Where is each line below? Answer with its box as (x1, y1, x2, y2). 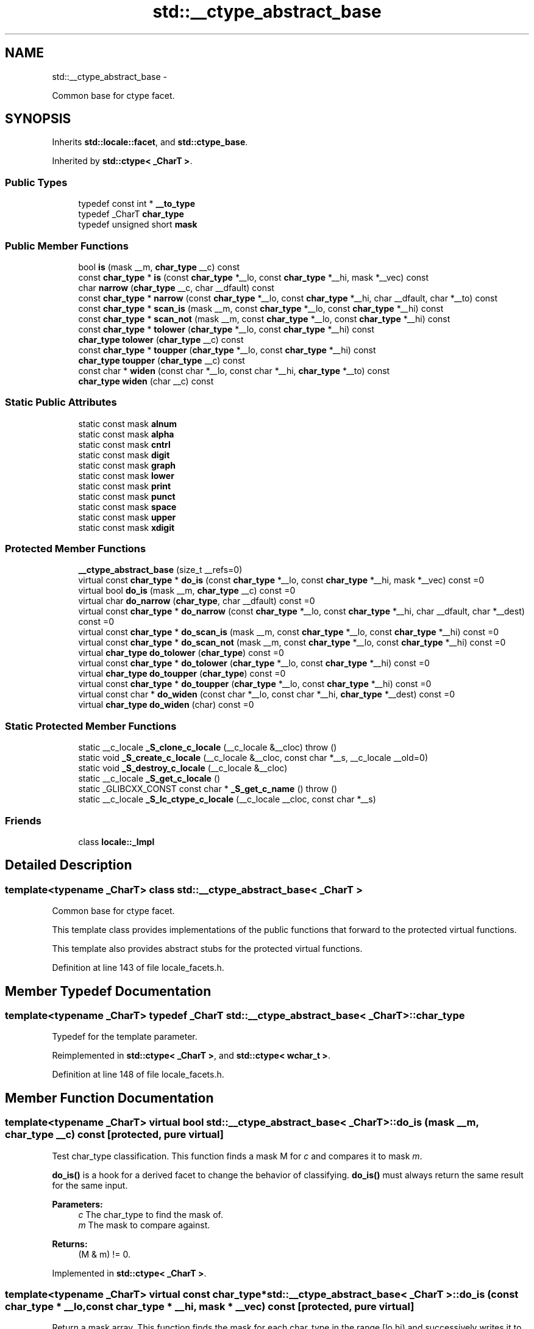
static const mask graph (78, 459, 176, 470)
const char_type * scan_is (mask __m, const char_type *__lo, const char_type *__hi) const (78, 303, 444, 314)
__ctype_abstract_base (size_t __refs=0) (78, 564, 243, 575)
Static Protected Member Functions (5, 719, 177, 732)
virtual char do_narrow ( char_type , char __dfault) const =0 (78, 596, 315, 607)
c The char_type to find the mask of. (78, 1209, 223, 1220)
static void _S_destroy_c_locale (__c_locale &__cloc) (78, 763, 288, 774)
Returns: (52, 1238, 88, 1249)
